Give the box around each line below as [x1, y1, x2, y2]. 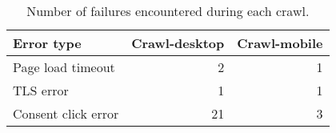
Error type [13, 34, 82, 52]
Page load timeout [13, 58, 115, 76]
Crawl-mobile [237, 34, 323, 52]
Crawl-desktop [131, 34, 225, 52]
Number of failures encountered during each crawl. [26, 2, 310, 20]
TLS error [13, 81, 69, 99]
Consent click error [13, 104, 119, 123]
